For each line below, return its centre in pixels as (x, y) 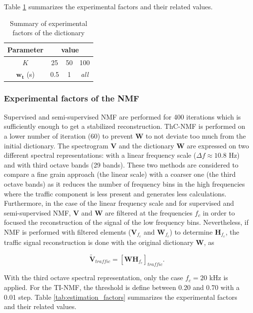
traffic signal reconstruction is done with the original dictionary (99, 242)
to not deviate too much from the (196, 135)
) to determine (191, 231)
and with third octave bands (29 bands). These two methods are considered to (121, 164)
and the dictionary (147, 145)
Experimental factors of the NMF (72, 98)
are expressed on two (218, 145)
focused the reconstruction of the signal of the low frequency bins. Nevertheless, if (126, 222)
